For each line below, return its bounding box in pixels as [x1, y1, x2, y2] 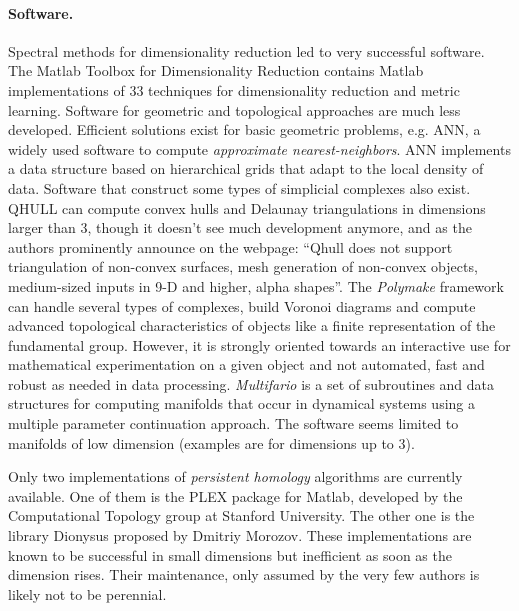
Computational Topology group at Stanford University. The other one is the [8, 505, 475, 526]
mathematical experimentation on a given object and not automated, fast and [8, 354, 485, 375]
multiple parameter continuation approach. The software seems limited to [8, 413, 459, 434]
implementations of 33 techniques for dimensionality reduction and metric [8, 79, 460, 100]
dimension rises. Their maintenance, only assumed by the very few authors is [8, 564, 480, 585]
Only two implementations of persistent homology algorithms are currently [8, 466, 463, 487]
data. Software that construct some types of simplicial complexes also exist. [8, 177, 471, 198]
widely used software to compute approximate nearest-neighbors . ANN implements [8, 138, 511, 159]
